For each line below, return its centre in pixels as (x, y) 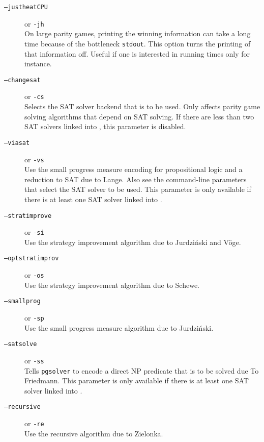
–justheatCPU (26, 7)
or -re (34, 423)
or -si (34, 232)
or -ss (34, 360)
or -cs (34, 96)
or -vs (34, 159)
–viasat (17, 143)
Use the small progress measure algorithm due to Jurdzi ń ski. (119, 327)
